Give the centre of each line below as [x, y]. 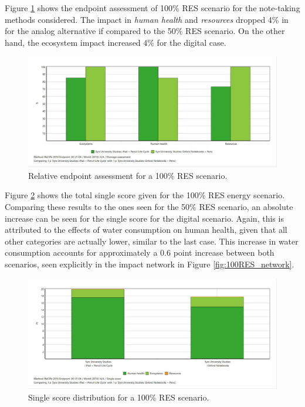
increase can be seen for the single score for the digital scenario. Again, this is [144, 218]
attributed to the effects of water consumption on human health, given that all [146, 230]
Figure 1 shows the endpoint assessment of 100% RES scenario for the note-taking [152, 8]
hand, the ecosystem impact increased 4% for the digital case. [116, 42]
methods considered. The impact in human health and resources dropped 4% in [147, 19]
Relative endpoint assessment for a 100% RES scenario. [128, 175]
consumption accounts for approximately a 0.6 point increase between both [140, 252]
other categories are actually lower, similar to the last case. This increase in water [152, 241]
